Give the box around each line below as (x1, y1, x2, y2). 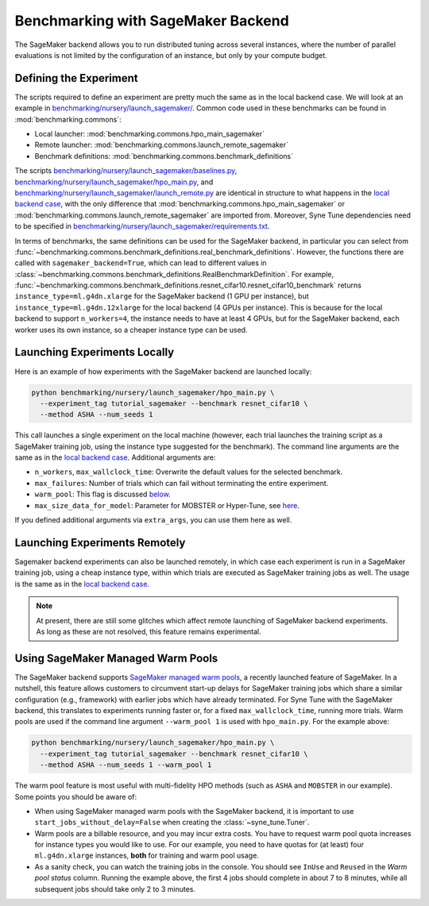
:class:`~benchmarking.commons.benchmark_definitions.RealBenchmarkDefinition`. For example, (14, 269, 334, 279)
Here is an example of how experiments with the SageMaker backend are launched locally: (14, 366, 312, 376)
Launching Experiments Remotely (14, 536, 186, 549)
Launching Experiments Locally (14, 345, 175, 359)
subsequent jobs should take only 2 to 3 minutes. (34, 884, 196, 893)
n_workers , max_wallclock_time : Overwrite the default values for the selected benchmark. (34, 467, 343, 476)
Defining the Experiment (14, 71, 138, 85)
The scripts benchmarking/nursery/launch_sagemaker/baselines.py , (14, 166, 238, 175)
